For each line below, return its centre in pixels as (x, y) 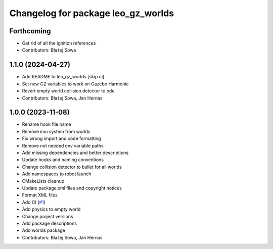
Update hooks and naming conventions (63, 160)
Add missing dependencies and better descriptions (75, 153)
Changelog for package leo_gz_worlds (92, 13)
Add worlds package (43, 230)
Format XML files (40, 195)
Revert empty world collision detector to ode (68, 91)
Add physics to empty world (51, 209)
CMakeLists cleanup (43, 181)
